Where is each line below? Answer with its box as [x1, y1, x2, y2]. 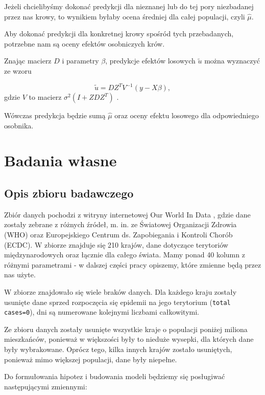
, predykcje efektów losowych [105, 55, 196, 66]
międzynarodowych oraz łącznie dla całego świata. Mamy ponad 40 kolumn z [4, 249, 245, 260]
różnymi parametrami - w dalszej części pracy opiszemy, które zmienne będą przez [4, 259, 261, 270]
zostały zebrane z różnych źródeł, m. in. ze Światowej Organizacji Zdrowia [4, 219, 237, 230]
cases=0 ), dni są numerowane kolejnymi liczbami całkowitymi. [4, 306, 199, 317]
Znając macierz [4, 55, 52, 66]
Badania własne [4, 150, 117, 171]
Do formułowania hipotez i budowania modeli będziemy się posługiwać [4, 371, 225, 382]
